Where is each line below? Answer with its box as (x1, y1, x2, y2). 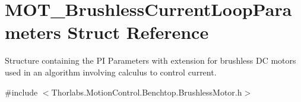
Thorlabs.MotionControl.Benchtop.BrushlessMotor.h (51, 85, 242, 98)
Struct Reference (67, 20, 209, 44)
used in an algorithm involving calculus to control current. (5, 65, 217, 78)
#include (5, 85, 38, 98)
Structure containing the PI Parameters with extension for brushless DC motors (5, 54, 296, 67)
